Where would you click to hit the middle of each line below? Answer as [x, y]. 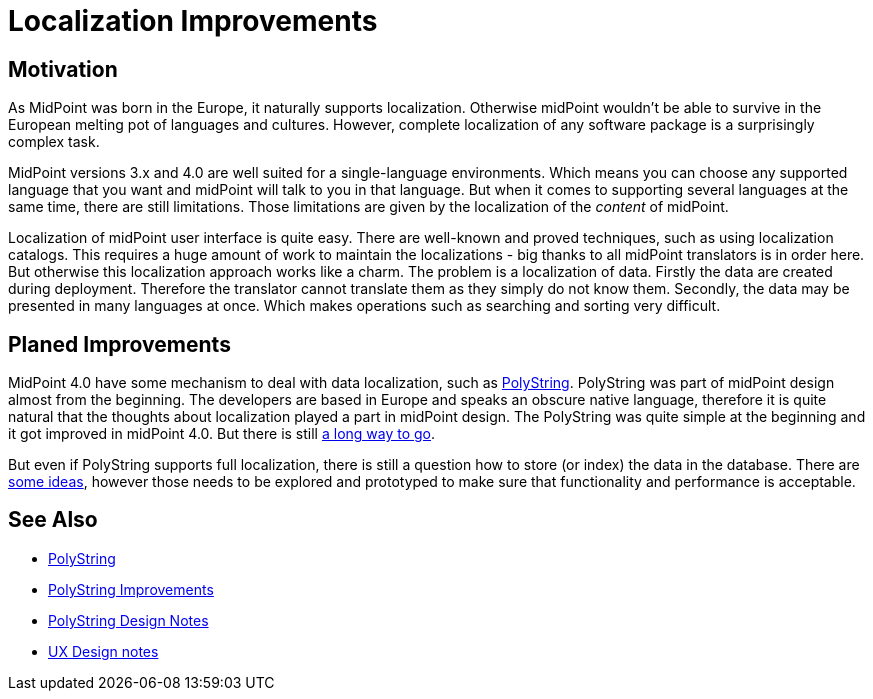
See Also [53, 520]
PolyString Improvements [131, 589]
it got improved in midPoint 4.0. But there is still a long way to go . [222, 434]
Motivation [63, 69]
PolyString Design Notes [128, 620]
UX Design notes [103, 651]
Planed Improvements [119, 344]
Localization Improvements [193, 21]
